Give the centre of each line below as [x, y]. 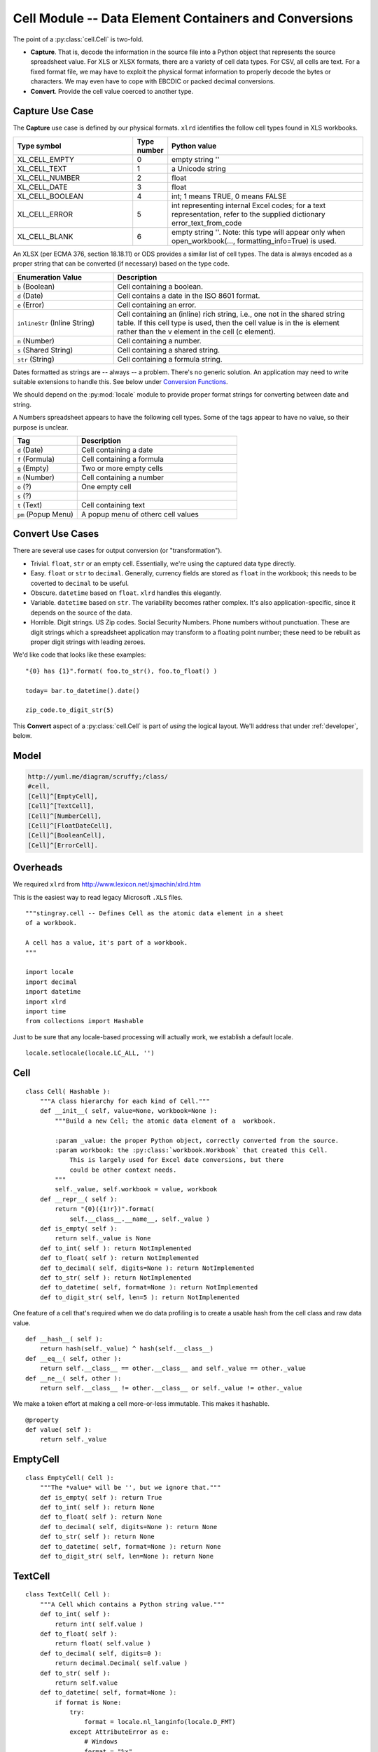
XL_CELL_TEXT [42, 168]
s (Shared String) [45, 350]
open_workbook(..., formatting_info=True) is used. [254, 240]
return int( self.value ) [99, 1624]
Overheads [38, 868]
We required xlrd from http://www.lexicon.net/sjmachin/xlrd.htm [107, 884]
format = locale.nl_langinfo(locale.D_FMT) [160, 1722]
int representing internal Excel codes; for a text [249, 205]
